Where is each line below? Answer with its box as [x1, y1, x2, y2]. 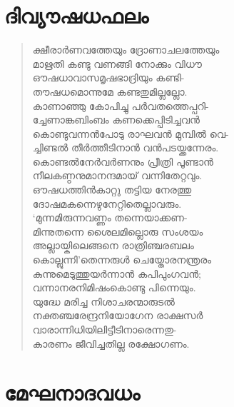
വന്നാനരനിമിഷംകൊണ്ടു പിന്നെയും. [32, 280, 196, 295]
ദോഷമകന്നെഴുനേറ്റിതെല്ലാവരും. [32, 196, 182, 211]
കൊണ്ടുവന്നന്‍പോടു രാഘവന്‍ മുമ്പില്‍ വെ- [32, 126, 229, 141]
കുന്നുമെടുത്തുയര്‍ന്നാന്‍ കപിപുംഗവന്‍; [32, 266, 201, 281]
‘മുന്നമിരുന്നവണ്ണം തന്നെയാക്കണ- [32, 210, 188, 225]
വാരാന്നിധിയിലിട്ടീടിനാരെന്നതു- [32, 322, 177, 336]
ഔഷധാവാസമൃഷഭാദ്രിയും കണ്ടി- [32, 70, 185, 85]
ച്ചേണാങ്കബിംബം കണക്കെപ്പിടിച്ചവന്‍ [32, 112, 200, 127]
